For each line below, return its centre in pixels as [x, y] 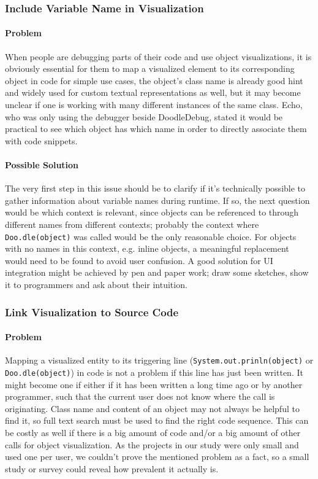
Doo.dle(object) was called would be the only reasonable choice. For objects [151, 236]
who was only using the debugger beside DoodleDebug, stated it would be [144, 116]
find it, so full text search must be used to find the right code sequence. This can [157, 420]
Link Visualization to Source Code [92, 312]
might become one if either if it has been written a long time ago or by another [154, 384]
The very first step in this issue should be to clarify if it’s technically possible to [155, 188]
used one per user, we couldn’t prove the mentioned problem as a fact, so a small [157, 457]
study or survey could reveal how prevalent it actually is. [112, 468]
